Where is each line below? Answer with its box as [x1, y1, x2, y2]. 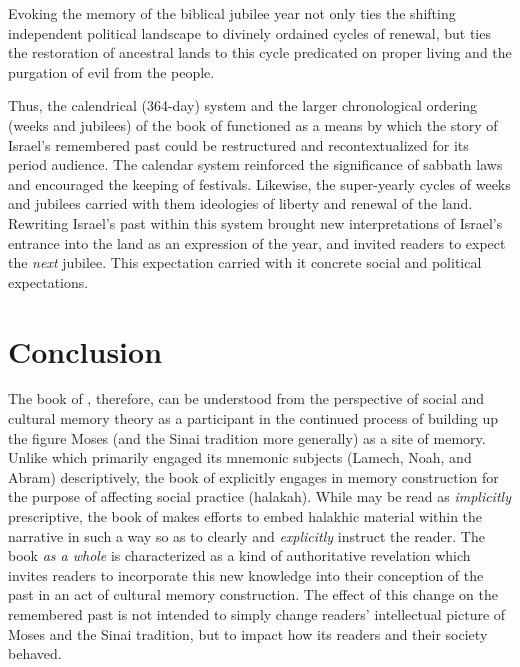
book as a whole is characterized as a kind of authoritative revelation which [8, 545, 471, 566]
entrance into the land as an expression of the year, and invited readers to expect [8, 232, 506, 253]
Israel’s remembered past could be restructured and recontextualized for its [8, 134, 469, 155]
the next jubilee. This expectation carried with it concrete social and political [8, 252, 482, 273]
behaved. [8, 643, 62, 664]
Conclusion [8, 330, 163, 371]
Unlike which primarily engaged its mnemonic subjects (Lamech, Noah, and [8, 447, 472, 468]
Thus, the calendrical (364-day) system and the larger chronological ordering [8, 95, 478, 116]
